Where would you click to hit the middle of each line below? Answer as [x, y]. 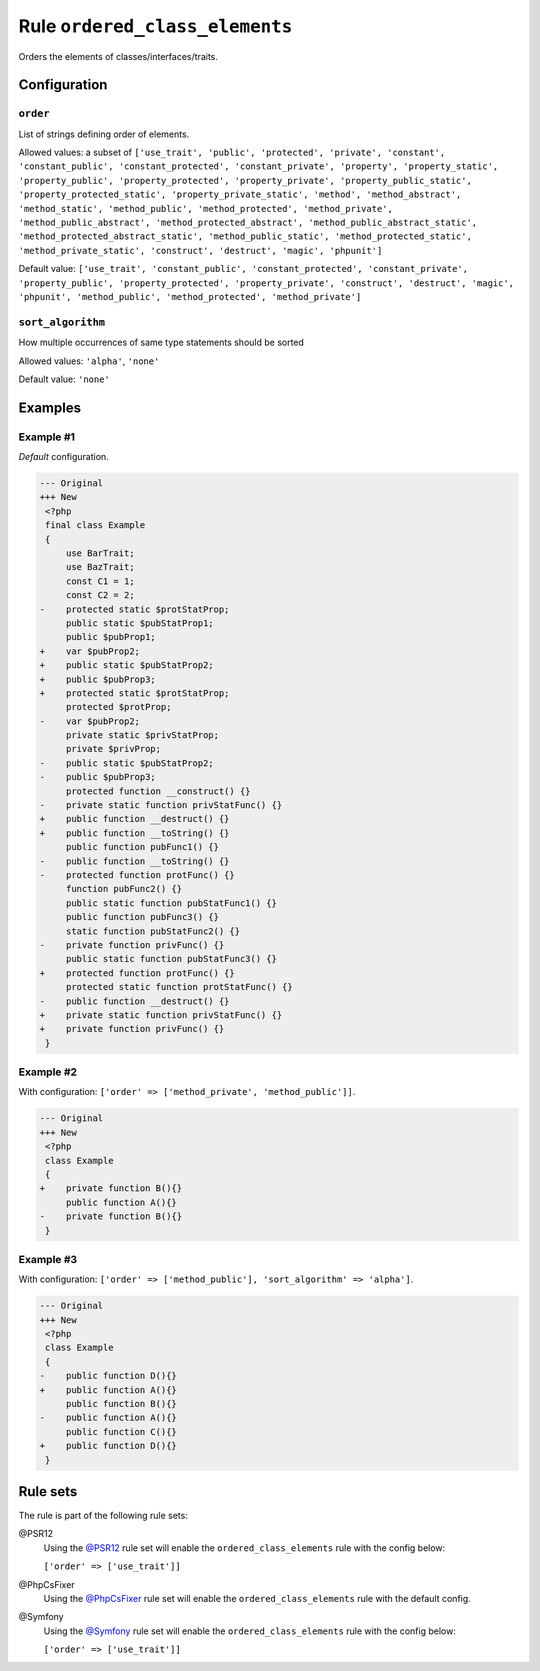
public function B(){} [121, 1403]
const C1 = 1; [100, 581]
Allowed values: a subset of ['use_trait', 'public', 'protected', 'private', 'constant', [232, 152]
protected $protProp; [118, 707]
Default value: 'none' [64, 379]
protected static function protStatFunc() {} [179, 987]
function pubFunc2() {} [124, 889]
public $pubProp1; [111, 637]
